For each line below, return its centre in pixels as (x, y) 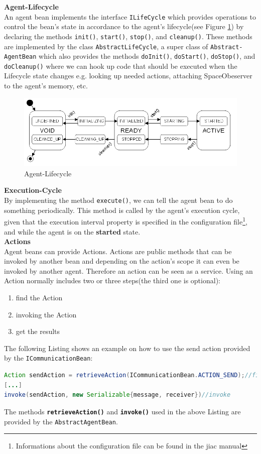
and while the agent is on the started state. (72, 231)
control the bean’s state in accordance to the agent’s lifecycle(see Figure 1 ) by (124, 26)
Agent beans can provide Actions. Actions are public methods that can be (118, 251)
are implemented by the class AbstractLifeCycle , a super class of (106, 46)
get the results (38, 331)
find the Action (39, 298)
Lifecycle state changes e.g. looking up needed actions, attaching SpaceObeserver (128, 76)
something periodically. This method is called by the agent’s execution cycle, (122, 210)
